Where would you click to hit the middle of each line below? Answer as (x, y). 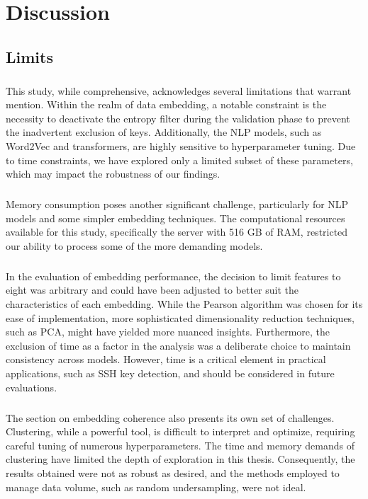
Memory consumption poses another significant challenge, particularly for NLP (177, 204)
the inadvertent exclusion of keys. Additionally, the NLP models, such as (164, 132)
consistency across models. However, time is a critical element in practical (166, 359)
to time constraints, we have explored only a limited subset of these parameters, (179, 160)
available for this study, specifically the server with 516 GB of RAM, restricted (177, 232)
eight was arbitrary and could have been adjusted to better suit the (152, 290)
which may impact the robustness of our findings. (113, 174)
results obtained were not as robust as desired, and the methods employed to (173, 472)
